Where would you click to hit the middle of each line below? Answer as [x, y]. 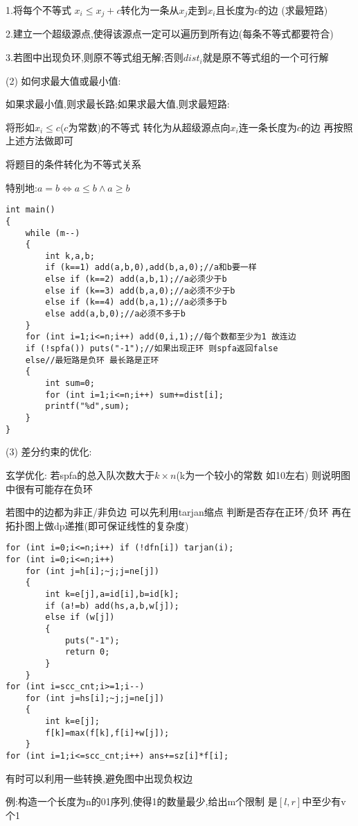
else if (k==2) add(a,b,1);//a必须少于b [136, 279]
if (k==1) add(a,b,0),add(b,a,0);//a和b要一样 [151, 268]
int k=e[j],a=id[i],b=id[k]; [112, 594]
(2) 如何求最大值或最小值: [63, 80]
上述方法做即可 [39, 141]
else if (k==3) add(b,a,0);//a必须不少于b [140, 290]
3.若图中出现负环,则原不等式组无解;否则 [95, 57]
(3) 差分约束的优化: [49, 452]
